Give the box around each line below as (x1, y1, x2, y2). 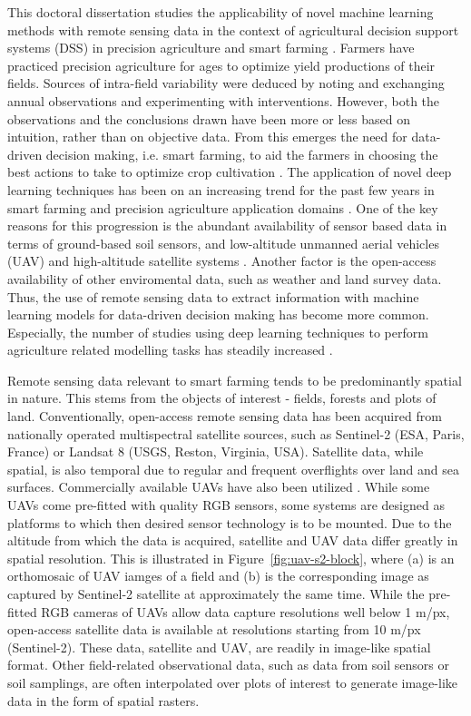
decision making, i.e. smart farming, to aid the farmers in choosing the (45, 144, 438, 163)
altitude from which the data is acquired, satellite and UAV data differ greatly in (7, 531, 458, 550)
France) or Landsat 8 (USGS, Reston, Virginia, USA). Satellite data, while (7, 442, 424, 461)
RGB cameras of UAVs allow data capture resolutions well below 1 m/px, (41, 602, 450, 621)
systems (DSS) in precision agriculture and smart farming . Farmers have (7, 38, 415, 57)
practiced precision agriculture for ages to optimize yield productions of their (7, 55, 436, 74)
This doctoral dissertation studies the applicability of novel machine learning (7, 3, 434, 21)
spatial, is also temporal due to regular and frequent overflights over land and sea (7, 459, 460, 478)
